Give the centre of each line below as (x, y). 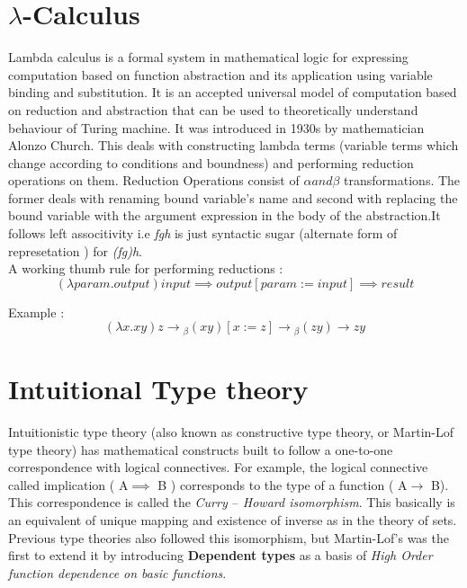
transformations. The (402, 180)
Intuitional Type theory (158, 389)
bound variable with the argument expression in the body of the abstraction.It (225, 215)
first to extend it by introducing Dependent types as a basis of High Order (220, 555)
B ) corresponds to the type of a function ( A (283, 484)
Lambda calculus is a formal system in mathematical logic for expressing (208, 57)
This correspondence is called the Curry (118, 502)
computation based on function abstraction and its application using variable (220, 74)
